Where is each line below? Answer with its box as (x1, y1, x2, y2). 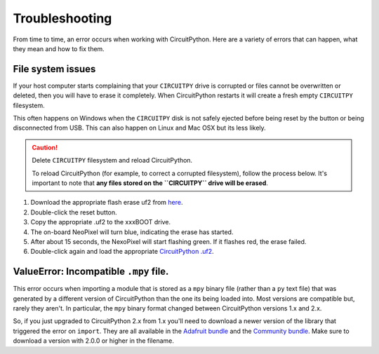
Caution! (32, 143, 58, 151)
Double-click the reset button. (30, 207, 117, 217)
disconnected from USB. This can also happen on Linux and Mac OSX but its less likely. (13, 123, 266, 132)
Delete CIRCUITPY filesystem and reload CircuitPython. (32, 156, 193, 165)
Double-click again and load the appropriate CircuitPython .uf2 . (30, 247, 214, 256)
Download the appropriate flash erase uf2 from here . (30, 198, 183, 207)
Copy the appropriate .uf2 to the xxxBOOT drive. (30, 218, 171, 226)
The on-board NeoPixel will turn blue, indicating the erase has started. (30, 228, 234, 236)
